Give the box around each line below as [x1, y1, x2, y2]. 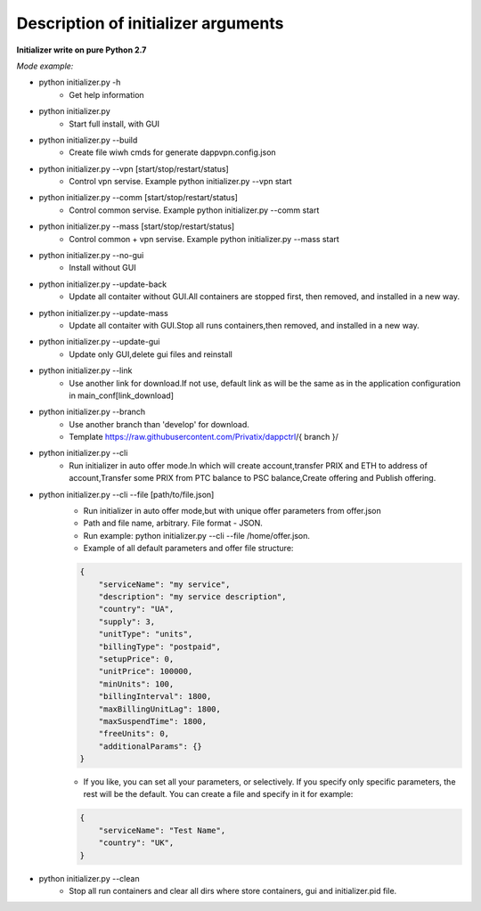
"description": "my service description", [98, 591, 287, 601]
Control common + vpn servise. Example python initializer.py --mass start [69, 233, 340, 244]
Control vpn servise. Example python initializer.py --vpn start [69, 176, 293, 187]
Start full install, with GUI [69, 118, 160, 129]
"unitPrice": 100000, [98, 666, 193, 677]
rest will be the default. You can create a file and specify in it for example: [83, 789, 354, 800]
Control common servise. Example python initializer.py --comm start [69, 205, 320, 216]
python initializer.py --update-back [38, 279, 167, 289]
